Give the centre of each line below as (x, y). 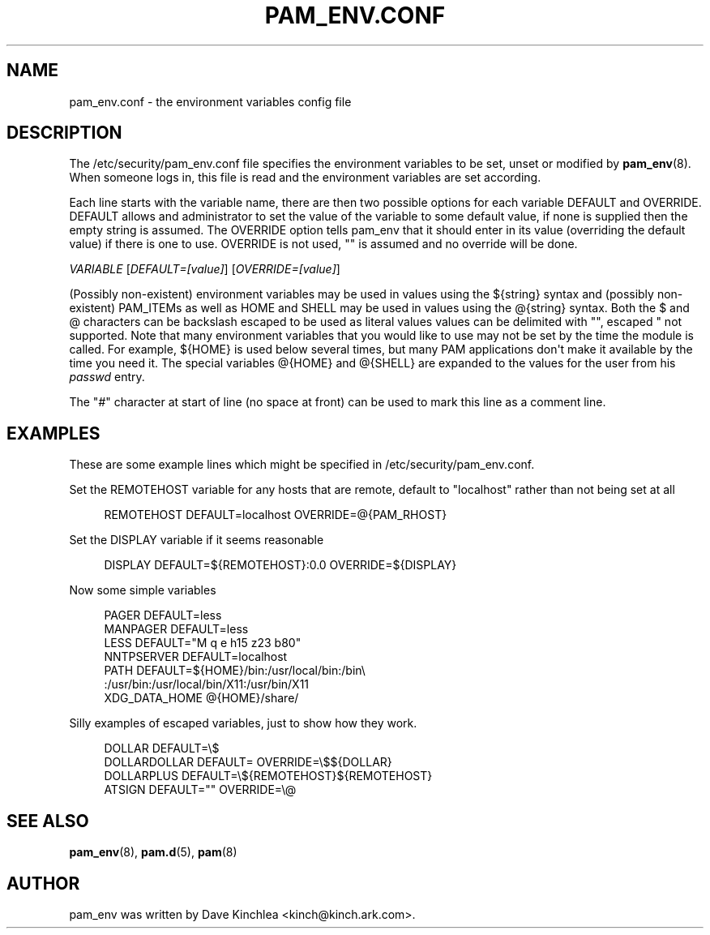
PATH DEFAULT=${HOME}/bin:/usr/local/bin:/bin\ (235, 671)
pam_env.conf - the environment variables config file (210, 101)
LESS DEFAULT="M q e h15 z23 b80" (203, 643)
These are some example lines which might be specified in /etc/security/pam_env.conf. (302, 465)
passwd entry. (107, 377)
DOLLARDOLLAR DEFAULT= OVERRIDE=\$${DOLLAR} (248, 762)
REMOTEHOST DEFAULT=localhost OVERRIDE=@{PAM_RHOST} (276, 515)
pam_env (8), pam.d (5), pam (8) (153, 852)
